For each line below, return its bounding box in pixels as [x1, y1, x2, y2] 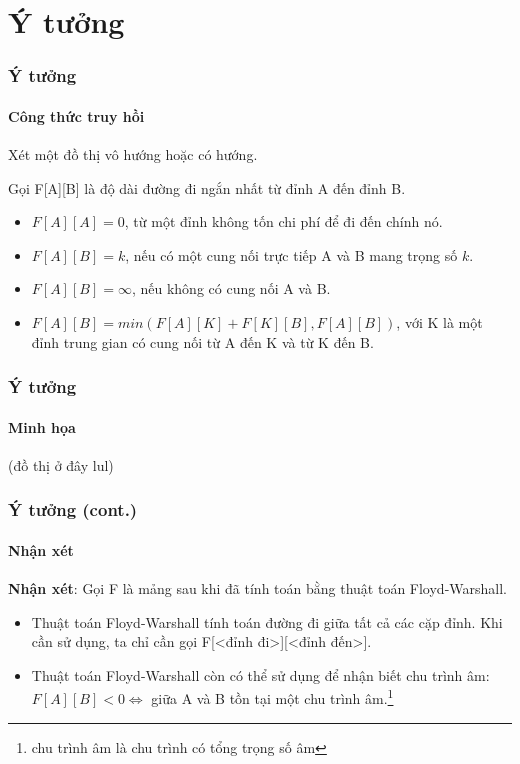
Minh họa [8, 416, 76, 437]
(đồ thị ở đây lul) [8, 454, 114, 475]
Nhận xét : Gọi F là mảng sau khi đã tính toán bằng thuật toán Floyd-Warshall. [8, 578, 508, 599]
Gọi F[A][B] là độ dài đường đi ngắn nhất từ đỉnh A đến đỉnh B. [8, 177, 406, 198]
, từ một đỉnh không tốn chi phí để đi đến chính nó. [124, 211, 443, 232]
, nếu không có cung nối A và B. [131, 278, 331, 299]
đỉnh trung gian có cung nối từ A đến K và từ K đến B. [31, 331, 374, 352]
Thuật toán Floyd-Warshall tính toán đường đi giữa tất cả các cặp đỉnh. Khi [31, 611, 503, 632]
